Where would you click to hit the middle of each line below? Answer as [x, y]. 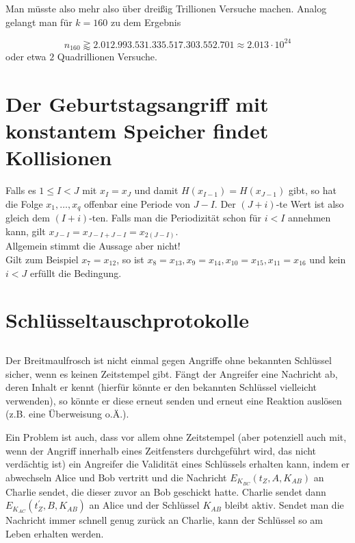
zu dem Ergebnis [146, 22]
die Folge [24, 203]
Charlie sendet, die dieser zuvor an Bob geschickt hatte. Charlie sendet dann [166, 491]
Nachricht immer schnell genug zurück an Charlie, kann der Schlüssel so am [165, 520]
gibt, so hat [312, 190]
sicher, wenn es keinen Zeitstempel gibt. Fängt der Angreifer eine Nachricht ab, [172, 373]
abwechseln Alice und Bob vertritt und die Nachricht [116, 477]
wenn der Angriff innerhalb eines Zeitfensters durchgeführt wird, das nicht [161, 450]
